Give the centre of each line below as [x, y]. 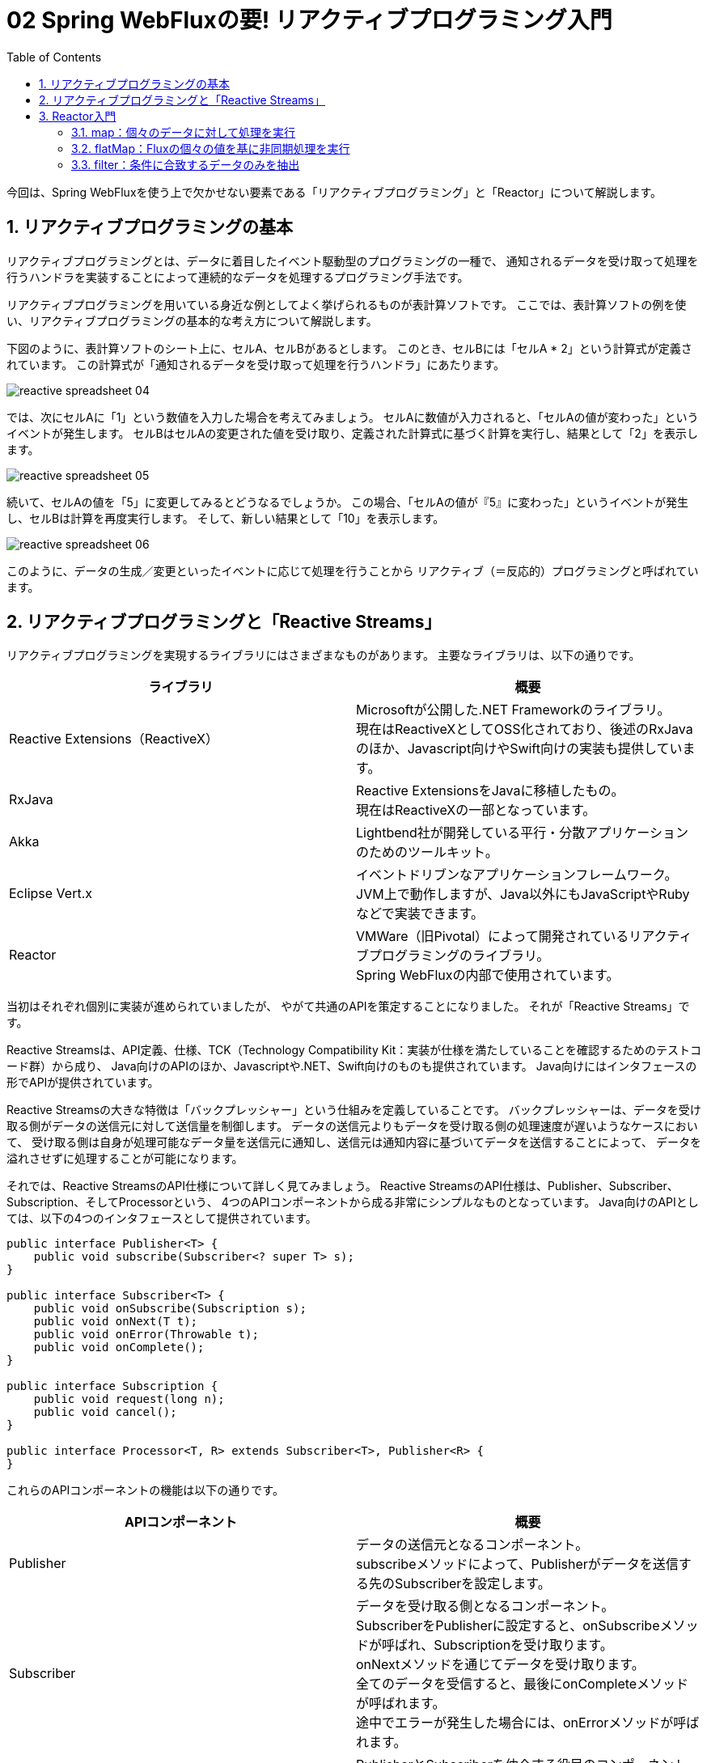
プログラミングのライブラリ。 [459, 956]
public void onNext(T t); [116, 1322]
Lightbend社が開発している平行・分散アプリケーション [523, 833]
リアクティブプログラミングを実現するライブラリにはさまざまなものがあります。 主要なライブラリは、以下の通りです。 [324, 655]
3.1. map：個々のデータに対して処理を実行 [184, 132]
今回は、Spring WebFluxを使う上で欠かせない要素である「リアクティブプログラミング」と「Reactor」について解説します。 [334, 192]
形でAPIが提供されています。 [83, 1083]
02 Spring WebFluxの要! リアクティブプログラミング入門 [309, 20]
